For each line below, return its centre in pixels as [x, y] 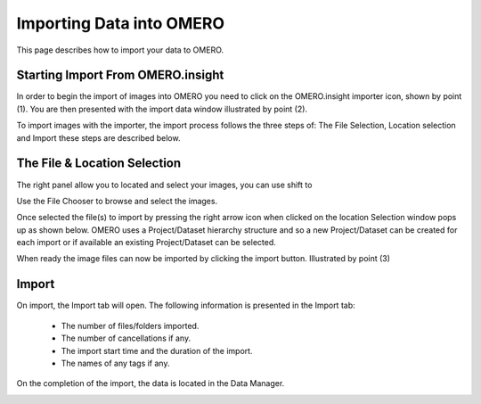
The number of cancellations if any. [126, 338]
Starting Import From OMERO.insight [120, 75]
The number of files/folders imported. [130, 326]
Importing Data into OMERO [120, 23]
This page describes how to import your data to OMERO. [120, 50]
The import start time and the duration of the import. [157, 350]
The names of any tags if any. [115, 363]
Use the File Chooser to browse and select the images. [117, 201]
